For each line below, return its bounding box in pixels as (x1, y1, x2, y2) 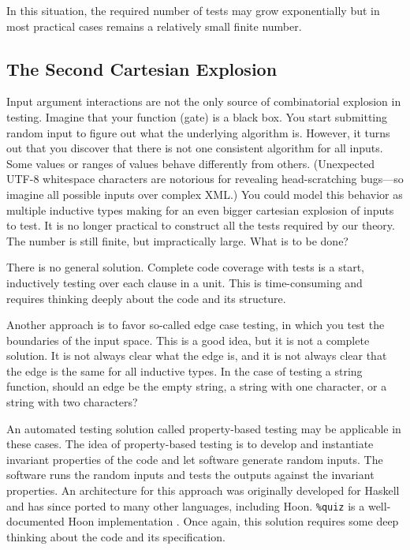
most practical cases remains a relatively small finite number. (6, 17, 302, 34)
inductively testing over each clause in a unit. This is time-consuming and (6, 274, 363, 290)
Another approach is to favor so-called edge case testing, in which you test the (6, 316, 385, 333)
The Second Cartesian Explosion (6, 56, 278, 80)
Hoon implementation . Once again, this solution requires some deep (68, 513, 399, 529)
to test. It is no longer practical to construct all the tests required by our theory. (6, 217, 395, 234)
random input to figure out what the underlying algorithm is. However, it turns (6, 124, 390, 140)
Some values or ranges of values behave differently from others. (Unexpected (6, 155, 375, 171)
